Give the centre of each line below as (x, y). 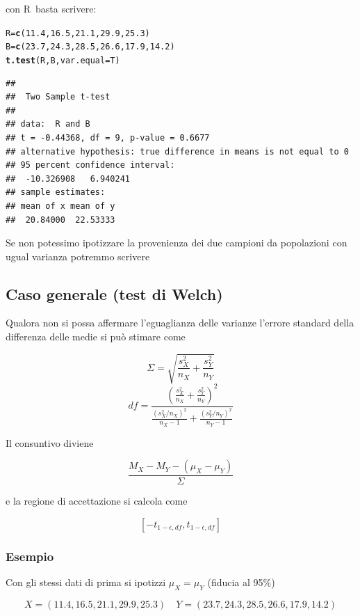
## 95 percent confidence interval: (90, 165)
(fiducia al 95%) (241, 582)
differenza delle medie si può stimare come (96, 337)
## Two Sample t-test (58, 97)
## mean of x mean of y (60, 206)
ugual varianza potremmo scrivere (78, 256)
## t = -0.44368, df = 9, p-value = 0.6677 (108, 137)
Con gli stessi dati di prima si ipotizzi (86, 582)
